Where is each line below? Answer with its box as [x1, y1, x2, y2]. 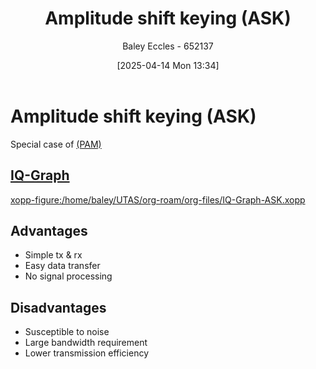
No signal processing [24, 270, 113, 282]
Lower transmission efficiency [24, 347, 150, 359]
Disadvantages [10, 299, 107, 316]
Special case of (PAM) [10, 138, 102, 150]
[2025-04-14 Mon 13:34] [116, 59, 220, 71]
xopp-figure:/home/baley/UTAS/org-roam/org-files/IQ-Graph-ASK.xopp [10, 193, 306, 206]
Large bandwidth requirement [24, 337, 148, 349]
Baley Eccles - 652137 [122, 40, 214, 52]
